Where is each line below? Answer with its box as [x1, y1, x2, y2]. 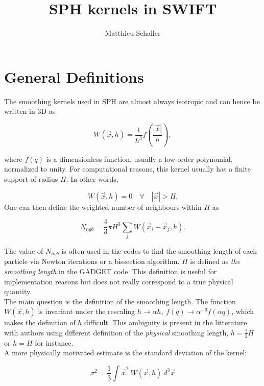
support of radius [4, 173, 58, 184]
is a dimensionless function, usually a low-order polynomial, [46, 153, 233, 164]
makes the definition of [4, 317, 76, 328]
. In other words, [66, 173, 118, 184]
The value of [4, 245, 43, 256]
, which [231, 306, 254, 317]
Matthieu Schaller [105, 28, 161, 38]
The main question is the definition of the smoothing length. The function [4, 296, 236, 306]
